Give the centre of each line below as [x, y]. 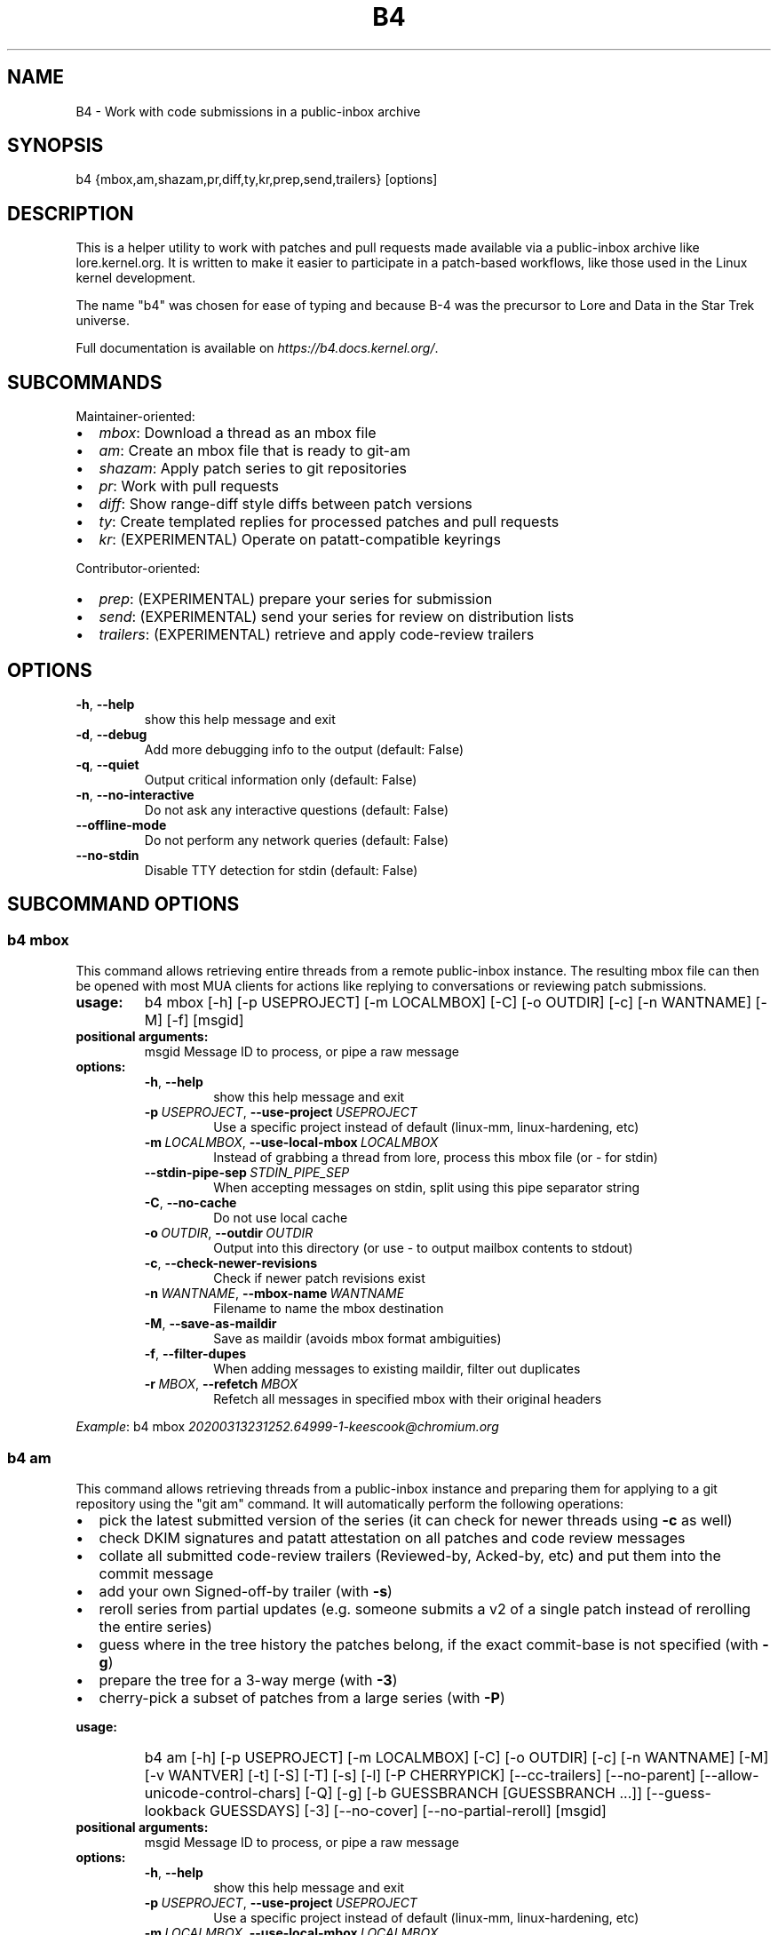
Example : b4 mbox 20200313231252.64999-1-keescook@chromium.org [287, 1427]
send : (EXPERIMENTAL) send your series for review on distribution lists [337, 617]
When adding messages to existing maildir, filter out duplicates [397, 1369]
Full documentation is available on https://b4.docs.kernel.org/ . [257, 348]
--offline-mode [121, 824]
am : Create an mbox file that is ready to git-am [254, 451]
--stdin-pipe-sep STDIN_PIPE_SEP [247, 1173]
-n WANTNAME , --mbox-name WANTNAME [274, 1294]
